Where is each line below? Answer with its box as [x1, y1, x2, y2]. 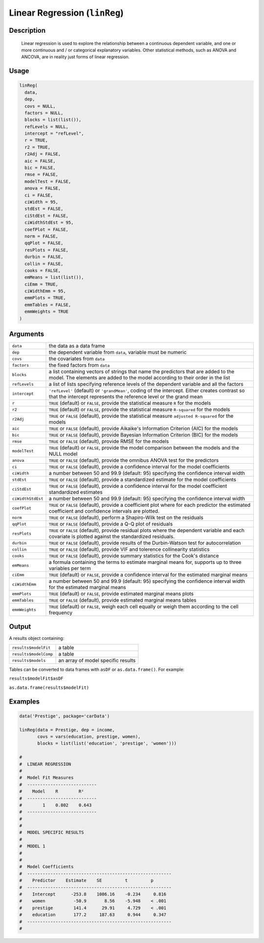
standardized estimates [48, 489, 103, 495]
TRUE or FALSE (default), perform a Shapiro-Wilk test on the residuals [48, 514, 204, 521]
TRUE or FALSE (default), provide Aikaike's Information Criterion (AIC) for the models [48, 425, 238, 432]
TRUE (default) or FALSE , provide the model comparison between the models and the [48, 445, 240, 451]
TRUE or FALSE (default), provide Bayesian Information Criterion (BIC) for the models [48, 431, 238, 438]
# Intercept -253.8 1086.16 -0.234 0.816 [19, 891, 167, 897]
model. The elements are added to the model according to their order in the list [48, 375, 230, 381]
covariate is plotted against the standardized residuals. [48, 533, 175, 540]
